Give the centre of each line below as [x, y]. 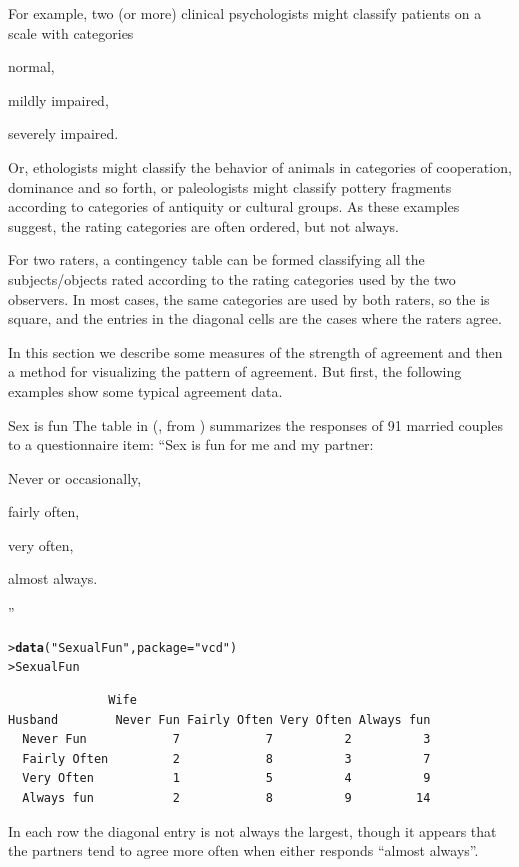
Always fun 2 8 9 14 [226, 797]
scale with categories [71, 32]
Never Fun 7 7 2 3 [226, 739]
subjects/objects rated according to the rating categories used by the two [232, 278]
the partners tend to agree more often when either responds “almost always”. [243, 850]
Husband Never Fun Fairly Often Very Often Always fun [219, 719]
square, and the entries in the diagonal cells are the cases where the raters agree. [255, 318]
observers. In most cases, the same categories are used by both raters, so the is [249, 298]
